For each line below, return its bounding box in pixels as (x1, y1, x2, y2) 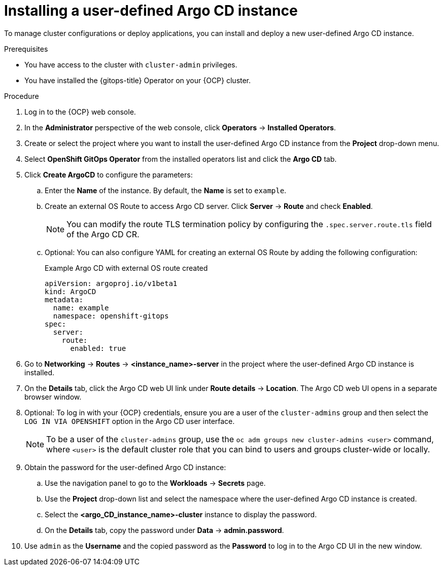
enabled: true (70, 344, 126, 352)
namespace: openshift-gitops (53, 311, 169, 320)
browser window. (24, 392, 82, 401)
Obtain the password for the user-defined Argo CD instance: (24, 462, 226, 472)
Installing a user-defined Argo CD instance (4, 2, 298, 19)
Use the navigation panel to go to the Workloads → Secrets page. (45, 478, 266, 487)
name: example (53, 303, 109, 312)
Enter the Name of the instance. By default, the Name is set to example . (45, 186, 287, 195)
